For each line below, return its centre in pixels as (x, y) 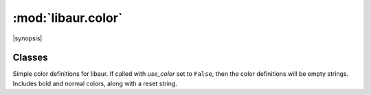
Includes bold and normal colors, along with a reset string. (95, 83)
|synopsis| (27, 38)
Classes (30, 58)
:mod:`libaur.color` (68, 18)
